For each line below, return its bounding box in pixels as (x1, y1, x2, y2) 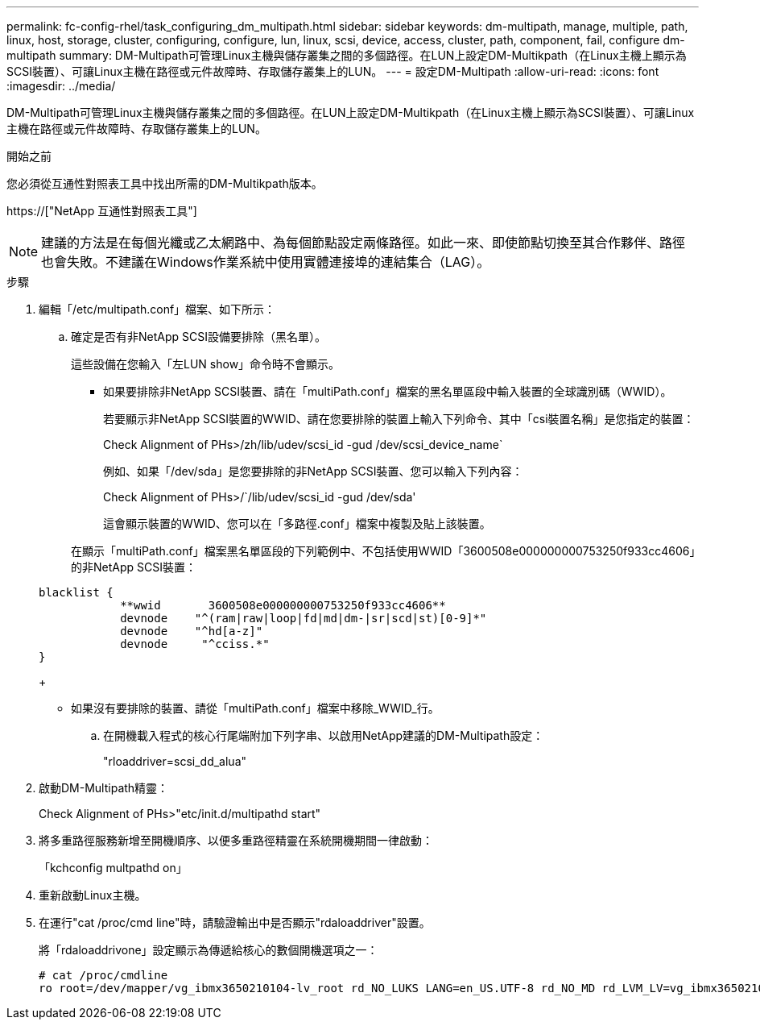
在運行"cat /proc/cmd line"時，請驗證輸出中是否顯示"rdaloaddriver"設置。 (39, 916, 431, 929)
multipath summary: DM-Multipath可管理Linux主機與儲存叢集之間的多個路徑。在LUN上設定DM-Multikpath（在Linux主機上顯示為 (6, 48, 687, 62)
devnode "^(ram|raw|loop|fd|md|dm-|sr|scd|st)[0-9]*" (120, 612, 487, 625)
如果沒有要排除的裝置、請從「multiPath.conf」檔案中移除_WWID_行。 (71, 701, 440, 715)
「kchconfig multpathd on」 (39, 861, 188, 874)
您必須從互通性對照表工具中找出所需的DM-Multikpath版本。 (6, 177, 323, 190)
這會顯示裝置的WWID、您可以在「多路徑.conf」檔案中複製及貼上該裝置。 (103, 517, 491, 530)
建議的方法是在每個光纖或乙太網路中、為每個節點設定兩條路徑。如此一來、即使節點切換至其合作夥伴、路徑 (41, 235, 686, 251)
